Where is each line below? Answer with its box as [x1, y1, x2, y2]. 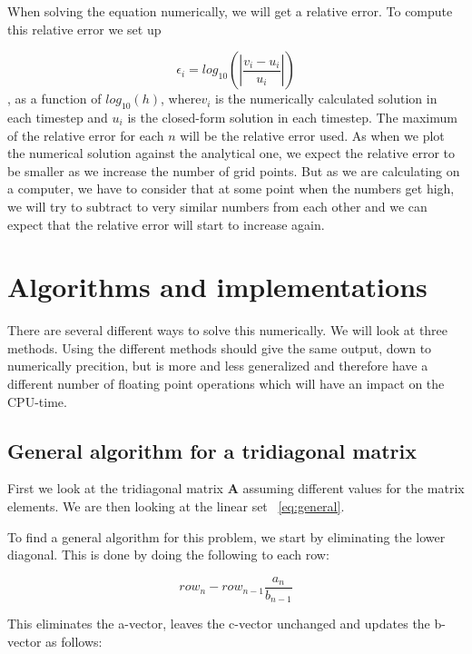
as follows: [45, 631, 103, 650]
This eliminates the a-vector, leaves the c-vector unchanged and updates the [7, 614, 430, 633]
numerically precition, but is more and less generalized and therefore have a [7, 356, 428, 375]
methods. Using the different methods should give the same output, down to [7, 338, 432, 357]
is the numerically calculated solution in [215, 89, 438, 108]
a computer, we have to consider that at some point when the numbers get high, [7, 179, 455, 198]
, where [161, 89, 202, 108]
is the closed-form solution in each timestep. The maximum [127, 107, 457, 126]
